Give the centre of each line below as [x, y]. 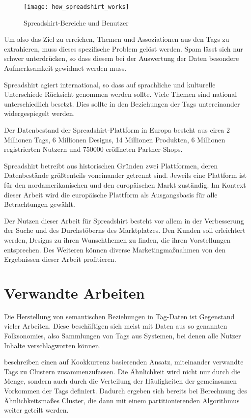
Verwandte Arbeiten [74, 293]
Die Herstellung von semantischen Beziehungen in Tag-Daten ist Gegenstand [119, 316]
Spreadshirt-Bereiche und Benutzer [76, 22]
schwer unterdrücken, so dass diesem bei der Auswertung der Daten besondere [122, 58]
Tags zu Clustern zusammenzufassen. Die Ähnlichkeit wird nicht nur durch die [122, 371]
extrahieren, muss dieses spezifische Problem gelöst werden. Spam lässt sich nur [124, 48]
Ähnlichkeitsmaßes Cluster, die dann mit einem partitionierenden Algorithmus [122, 400]
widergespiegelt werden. [40, 113]
